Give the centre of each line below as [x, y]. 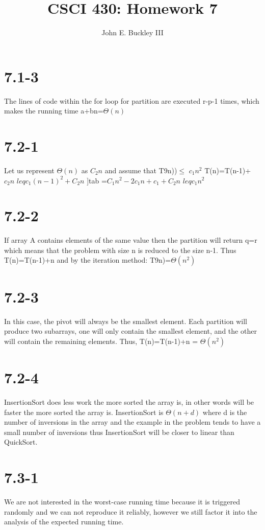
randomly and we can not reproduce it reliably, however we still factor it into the [131, 511]
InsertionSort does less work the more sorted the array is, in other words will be [129, 401]
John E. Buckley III [132, 32]
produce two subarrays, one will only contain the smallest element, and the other [130, 331]
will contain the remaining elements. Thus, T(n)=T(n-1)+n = [101, 341]
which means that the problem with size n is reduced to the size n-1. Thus [120, 250]
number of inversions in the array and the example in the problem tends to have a [132, 422]
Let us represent [29, 170]
